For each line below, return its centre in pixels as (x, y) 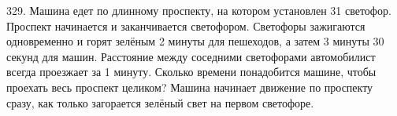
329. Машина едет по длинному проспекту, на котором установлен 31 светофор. (199, 10)
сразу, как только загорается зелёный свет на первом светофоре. (160, 102)
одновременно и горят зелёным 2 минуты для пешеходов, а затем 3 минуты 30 (195, 41)
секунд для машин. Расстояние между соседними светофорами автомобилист (191, 56)
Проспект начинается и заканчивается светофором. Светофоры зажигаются (186, 25)
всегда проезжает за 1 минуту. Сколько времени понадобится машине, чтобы (191, 72)
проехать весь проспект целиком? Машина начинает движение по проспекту (190, 87)
